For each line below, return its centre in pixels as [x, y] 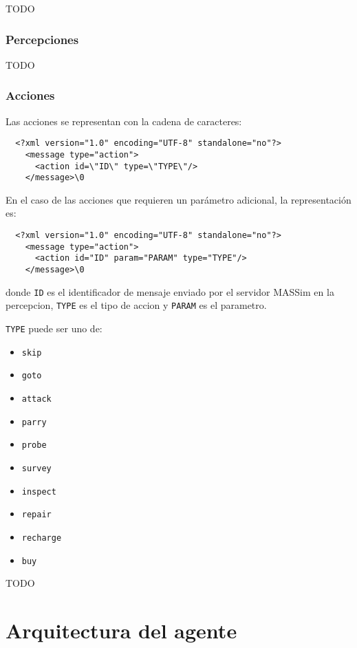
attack [36, 399]
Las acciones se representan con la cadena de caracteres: [124, 121]
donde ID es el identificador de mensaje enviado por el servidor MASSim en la [170, 291]
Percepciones [42, 39]
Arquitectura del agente [121, 630]
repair [36, 515]
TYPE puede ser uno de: [54, 328]
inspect [39, 492]
